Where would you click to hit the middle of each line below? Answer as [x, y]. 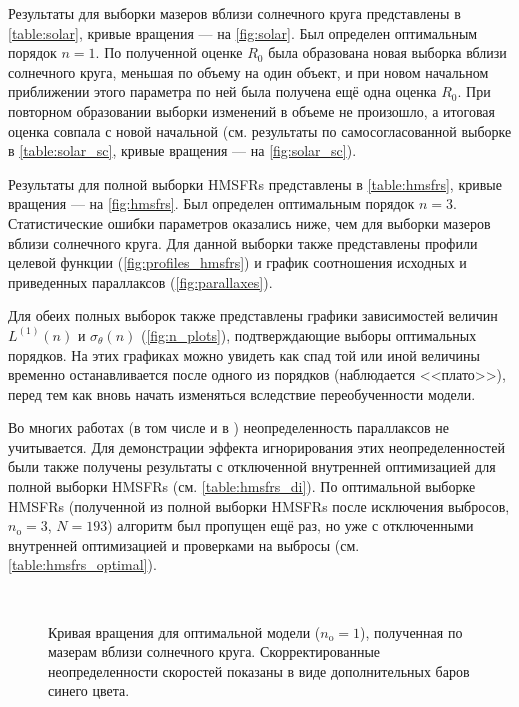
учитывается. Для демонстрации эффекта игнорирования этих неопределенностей [256, 446]
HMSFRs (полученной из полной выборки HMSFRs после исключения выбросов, [259, 505]
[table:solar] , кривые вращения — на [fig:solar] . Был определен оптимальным [243, 32]
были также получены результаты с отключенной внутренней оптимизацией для [252, 466]
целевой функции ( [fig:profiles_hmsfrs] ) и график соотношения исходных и [237, 262]
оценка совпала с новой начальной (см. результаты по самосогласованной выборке [260, 130]
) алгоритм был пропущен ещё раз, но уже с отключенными [290, 525]
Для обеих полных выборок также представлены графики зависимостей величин [253, 315]
